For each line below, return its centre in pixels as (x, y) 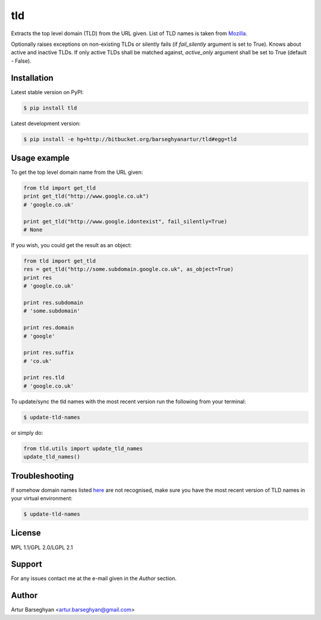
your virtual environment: (42, 499)
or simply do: (27, 432)
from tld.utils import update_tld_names (83, 448)
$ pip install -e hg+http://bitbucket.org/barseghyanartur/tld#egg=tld (130, 139)
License (26, 533)
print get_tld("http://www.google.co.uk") (86, 196)
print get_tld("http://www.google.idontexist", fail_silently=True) (125, 221)
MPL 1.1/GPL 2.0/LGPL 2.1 (42, 547)
